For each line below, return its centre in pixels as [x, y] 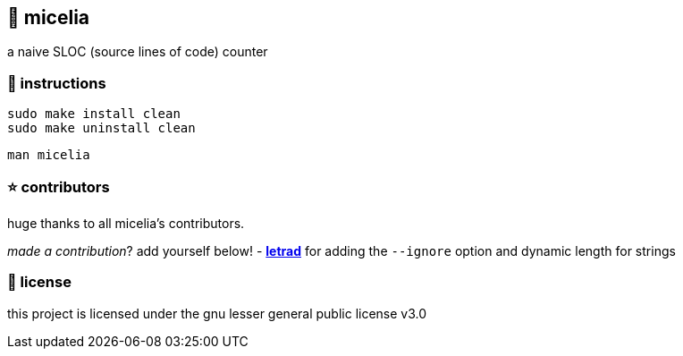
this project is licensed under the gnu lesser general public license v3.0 [217, 313]
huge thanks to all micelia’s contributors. [126, 223]
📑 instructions [57, 83]
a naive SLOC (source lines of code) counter [138, 52]
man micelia [49, 155]
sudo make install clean [94, 114]
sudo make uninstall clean [101, 128]
